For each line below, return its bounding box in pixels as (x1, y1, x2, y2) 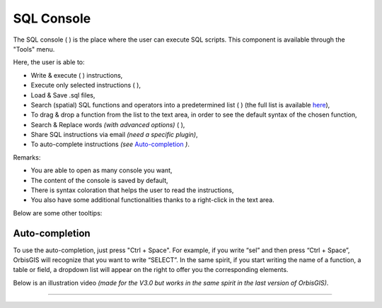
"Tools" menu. (13, 45, 55, 53)
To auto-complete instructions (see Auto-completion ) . (30, 140, 190, 148)
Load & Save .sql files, (30, 90, 95, 99)
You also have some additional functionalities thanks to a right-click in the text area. (30, 196, 275, 204)
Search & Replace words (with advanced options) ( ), (30, 120, 185, 129)
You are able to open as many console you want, (30, 166, 173, 174)
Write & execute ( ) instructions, (30, 71, 123, 79)
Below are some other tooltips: (13, 208, 103, 217)
